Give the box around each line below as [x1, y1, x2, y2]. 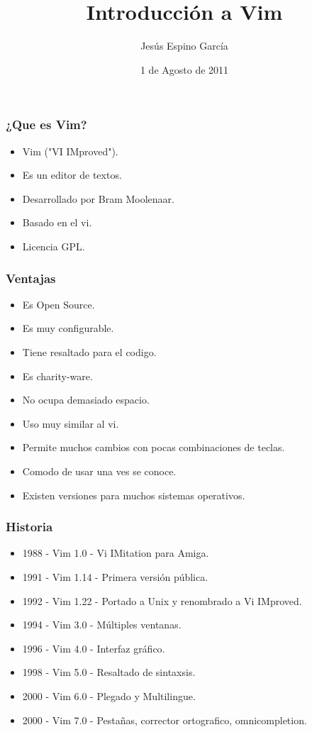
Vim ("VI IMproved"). [22, 143, 118, 158]
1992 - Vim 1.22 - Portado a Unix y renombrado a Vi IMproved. [22, 593, 302, 608]
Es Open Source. [22, 296, 95, 311]
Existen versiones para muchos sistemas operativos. [22, 487, 245, 502]
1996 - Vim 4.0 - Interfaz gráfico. [22, 640, 165, 655]
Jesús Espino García [140, 38, 228, 53]
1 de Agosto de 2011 [140, 62, 229, 77]
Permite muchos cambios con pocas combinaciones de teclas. [22, 440, 285, 455]
